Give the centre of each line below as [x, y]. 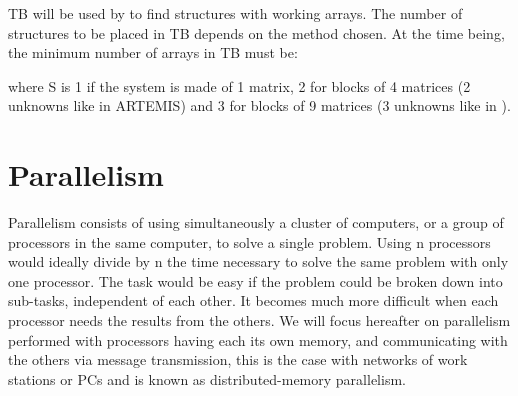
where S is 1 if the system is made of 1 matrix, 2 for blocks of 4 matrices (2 [239, 85]
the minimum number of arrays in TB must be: [153, 52]
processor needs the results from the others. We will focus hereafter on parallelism [259, 320]
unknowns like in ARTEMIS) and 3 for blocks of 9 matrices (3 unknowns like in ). [259, 105]
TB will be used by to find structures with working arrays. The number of [235, 13]
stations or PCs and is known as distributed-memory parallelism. [207, 378]
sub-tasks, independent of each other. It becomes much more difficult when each [253, 300]
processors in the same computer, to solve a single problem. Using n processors [249, 241]
